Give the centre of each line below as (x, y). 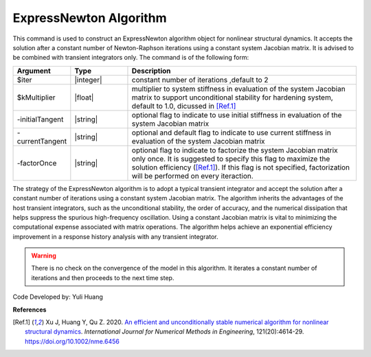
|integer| (88, 80)
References (30, 310)
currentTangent (42, 141)
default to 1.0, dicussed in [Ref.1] (184, 106)
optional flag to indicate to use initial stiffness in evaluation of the (237, 115)
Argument (34, 71)
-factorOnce (37, 163)
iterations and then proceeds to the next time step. (103, 277)
